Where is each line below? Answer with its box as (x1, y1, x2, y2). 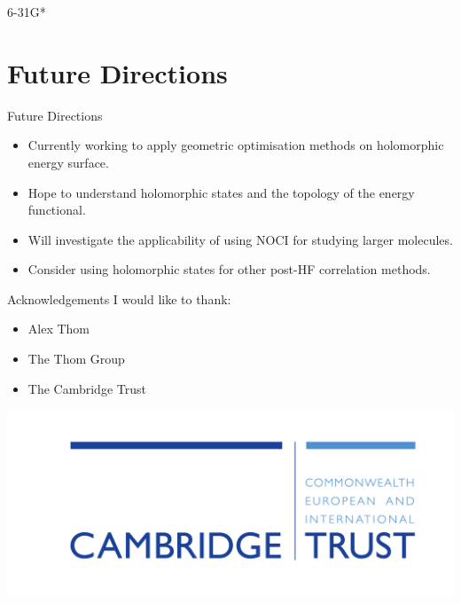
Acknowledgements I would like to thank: (7, 289, 231, 308)
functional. (27, 200, 86, 219)
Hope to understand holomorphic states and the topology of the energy (27, 183, 415, 201)
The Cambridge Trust (27, 379, 146, 397)
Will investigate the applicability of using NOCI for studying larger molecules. (27, 230, 453, 248)
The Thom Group (27, 349, 125, 368)
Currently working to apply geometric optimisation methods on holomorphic (27, 136, 444, 154)
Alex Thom (27, 319, 90, 338)
